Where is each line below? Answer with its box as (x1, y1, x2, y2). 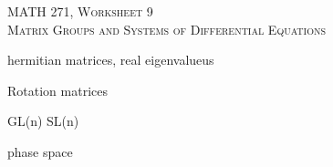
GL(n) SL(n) (7, 111, 79, 130)
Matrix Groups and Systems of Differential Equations (7, 19, 327, 38)
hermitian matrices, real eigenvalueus (7, 50, 214, 69)
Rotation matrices (7, 80, 108, 99)
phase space (7, 141, 73, 161)
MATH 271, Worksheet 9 (7, 2, 153, 20)
